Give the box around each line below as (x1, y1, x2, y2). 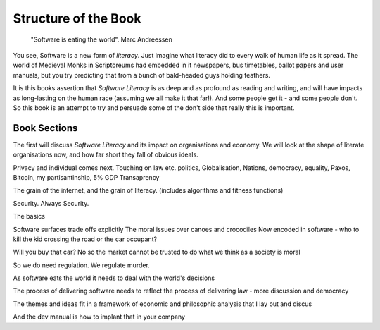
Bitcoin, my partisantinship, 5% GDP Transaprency (13, 173, 160, 181)
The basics (13, 212, 46, 221)
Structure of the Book (13, 11, 141, 26)
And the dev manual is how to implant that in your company (13, 312, 186, 321)
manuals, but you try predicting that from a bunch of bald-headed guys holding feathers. (13, 71, 271, 79)
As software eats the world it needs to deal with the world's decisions (13, 274, 215, 282)
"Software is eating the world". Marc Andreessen (30, 35, 172, 44)
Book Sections (13, 122, 78, 134)
